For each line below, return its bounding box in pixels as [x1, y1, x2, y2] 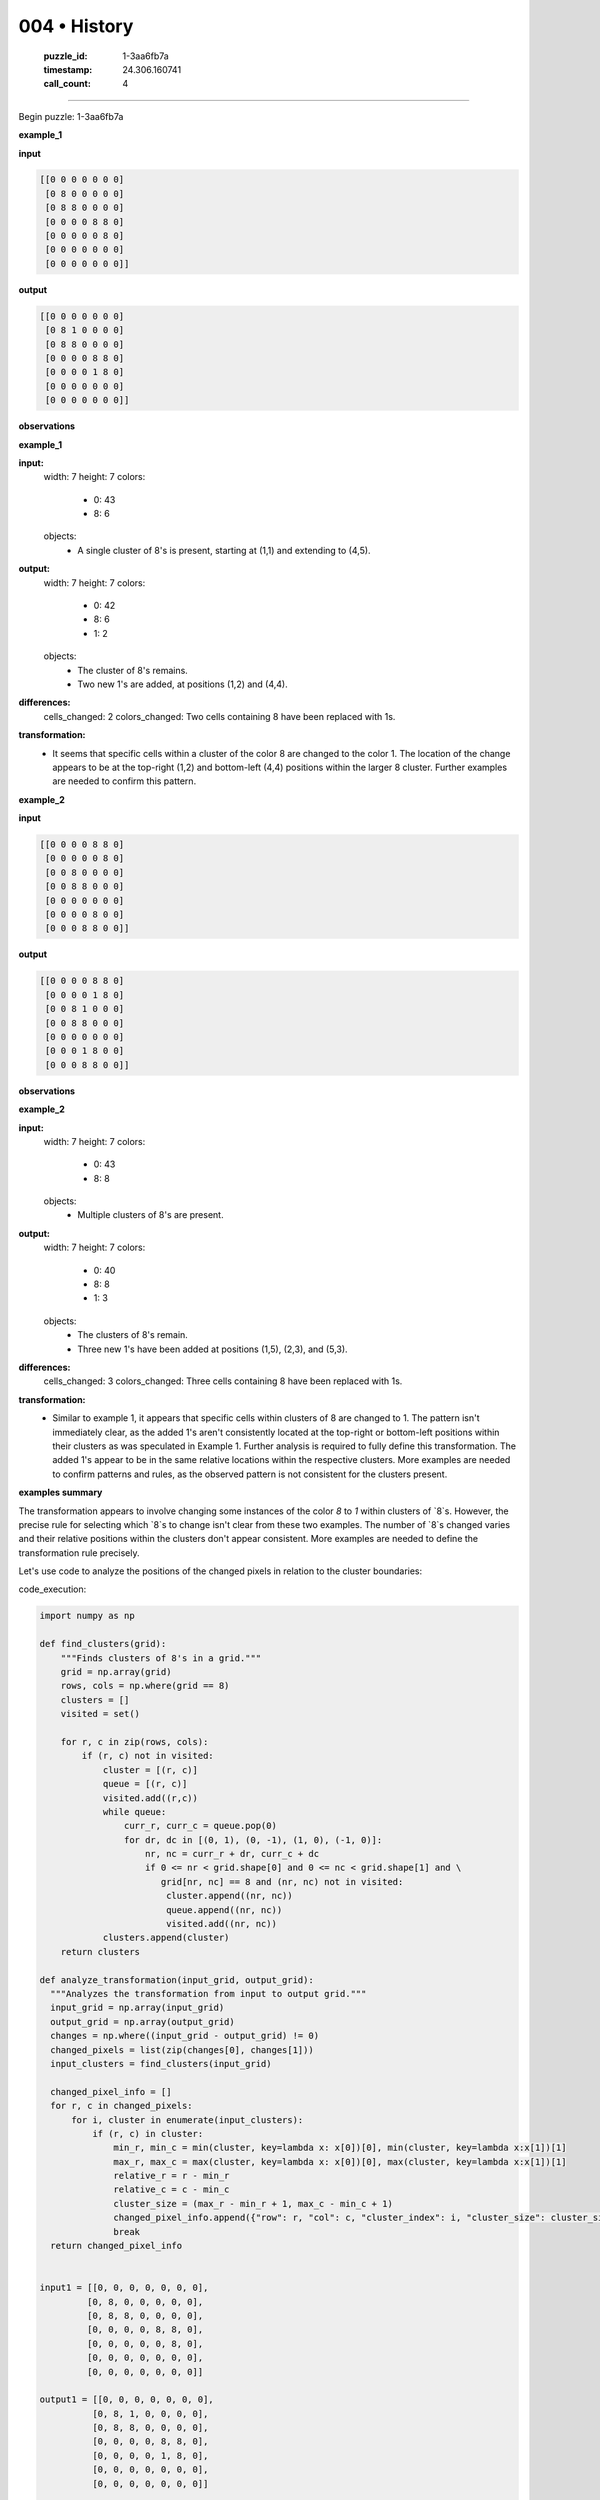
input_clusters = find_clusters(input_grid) [50, 2058, 272, 2069]
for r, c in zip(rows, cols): [60, 1736, 209, 1747]
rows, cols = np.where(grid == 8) [60, 1680, 230, 1692]
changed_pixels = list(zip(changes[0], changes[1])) [50, 2044, 314, 2055]
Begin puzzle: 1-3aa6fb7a [18, 110, 124, 122]
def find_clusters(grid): [39, 1638, 167, 1650]
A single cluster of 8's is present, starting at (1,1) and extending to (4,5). [77, 544, 371, 556]
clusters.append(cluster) [102, 1932, 230, 1944]
